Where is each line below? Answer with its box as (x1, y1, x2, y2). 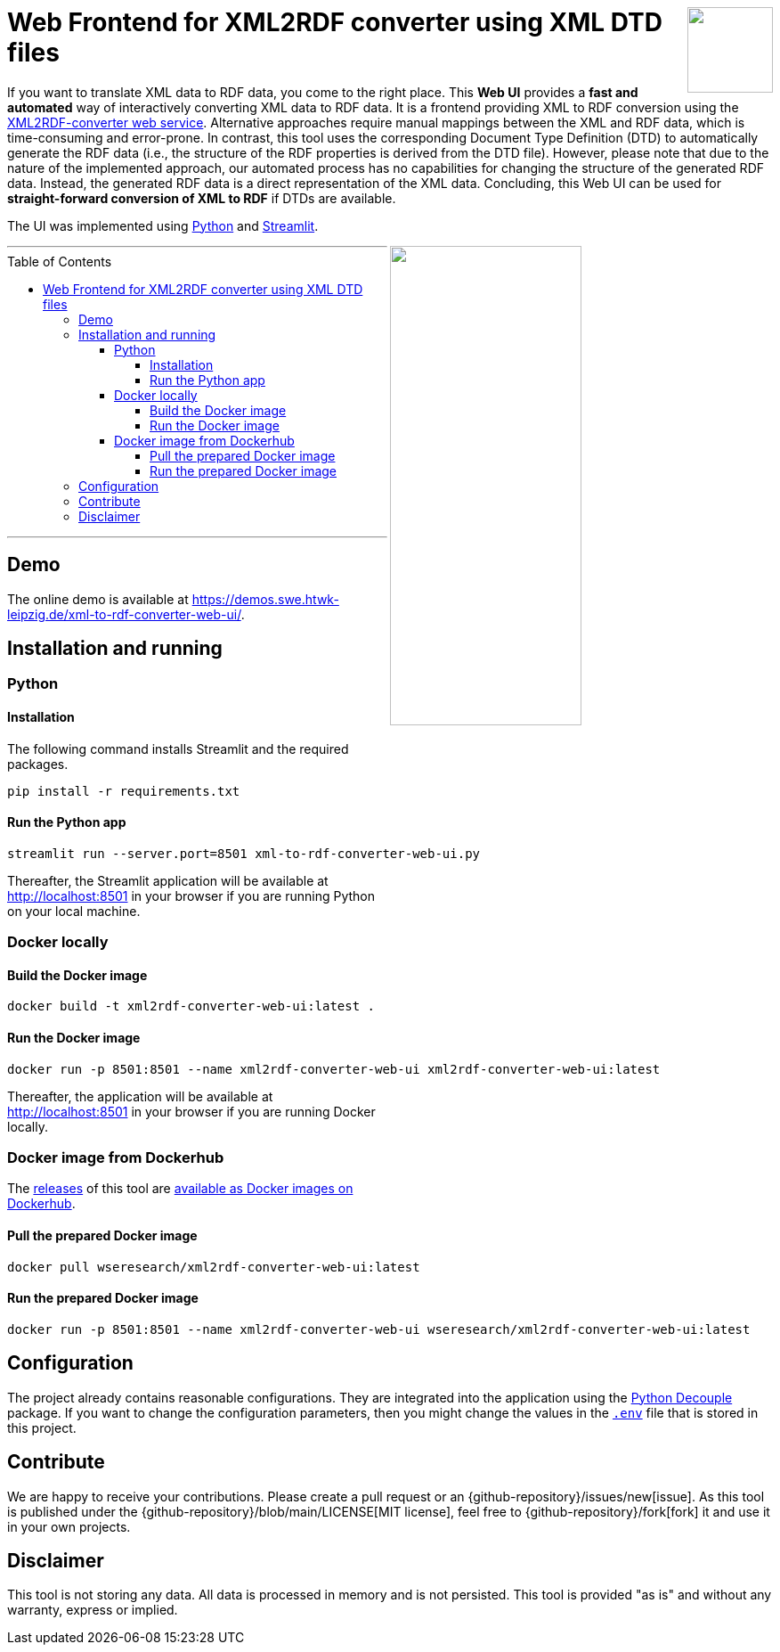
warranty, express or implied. (7, 1602, 178, 1618)
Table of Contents (7, 253, 112, 269)
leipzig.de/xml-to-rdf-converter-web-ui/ (7, 606, 241, 622)
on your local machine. (7, 903, 141, 919)
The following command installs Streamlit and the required (7, 740, 349, 756)
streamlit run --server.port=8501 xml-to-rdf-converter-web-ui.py (7, 846, 481, 861)
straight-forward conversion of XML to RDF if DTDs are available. (7, 190, 396, 206)
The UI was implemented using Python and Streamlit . (7, 217, 319, 233)
